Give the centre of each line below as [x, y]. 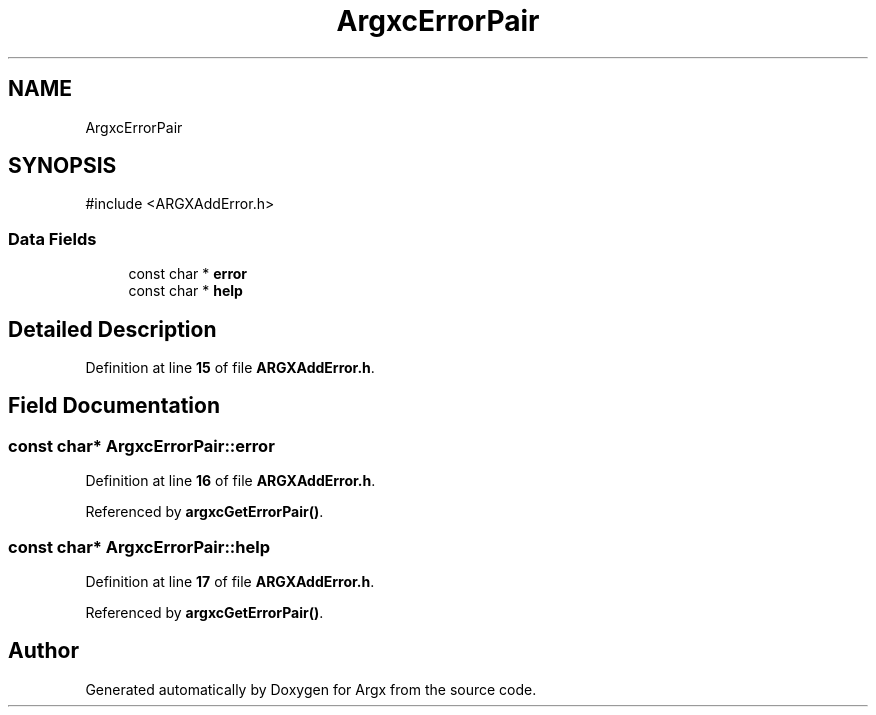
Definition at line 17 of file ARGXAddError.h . [230, 581]
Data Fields [52, 238]
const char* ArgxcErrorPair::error [141, 445]
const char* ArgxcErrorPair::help [139, 546]
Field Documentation [114, 406]
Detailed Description [112, 329]
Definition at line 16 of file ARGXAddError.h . [230, 481]
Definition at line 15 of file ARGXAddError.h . [230, 368]
